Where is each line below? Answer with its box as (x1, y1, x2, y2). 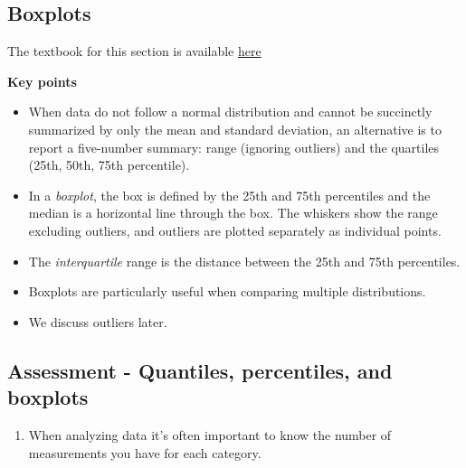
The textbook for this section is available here (7, 42, 262, 61)
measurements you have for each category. (28, 443, 262, 462)
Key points (7, 71, 77, 90)
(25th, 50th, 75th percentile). (28, 155, 190, 174)
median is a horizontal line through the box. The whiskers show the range (28, 203, 438, 222)
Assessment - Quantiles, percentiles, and (7, 356, 393, 384)
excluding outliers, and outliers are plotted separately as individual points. (28, 220, 442, 239)
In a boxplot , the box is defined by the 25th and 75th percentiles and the (28, 185, 431, 204)
